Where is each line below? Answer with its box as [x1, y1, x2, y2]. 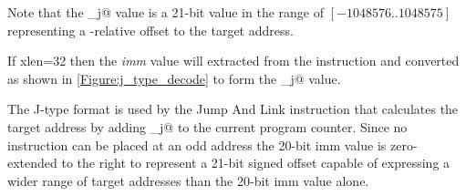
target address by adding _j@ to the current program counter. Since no [7, 117, 408, 136]
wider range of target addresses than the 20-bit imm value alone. [7, 170, 369, 190]
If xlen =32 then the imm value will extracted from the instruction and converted [7, 51, 460, 70]
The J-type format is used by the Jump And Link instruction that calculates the [7, 99, 459, 119]
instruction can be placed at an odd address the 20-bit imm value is [7, 135, 387, 154]
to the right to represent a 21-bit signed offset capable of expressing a [61, 153, 450, 172]
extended [7, 153, 57, 172]
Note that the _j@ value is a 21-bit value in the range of [7, 3, 324, 21]
